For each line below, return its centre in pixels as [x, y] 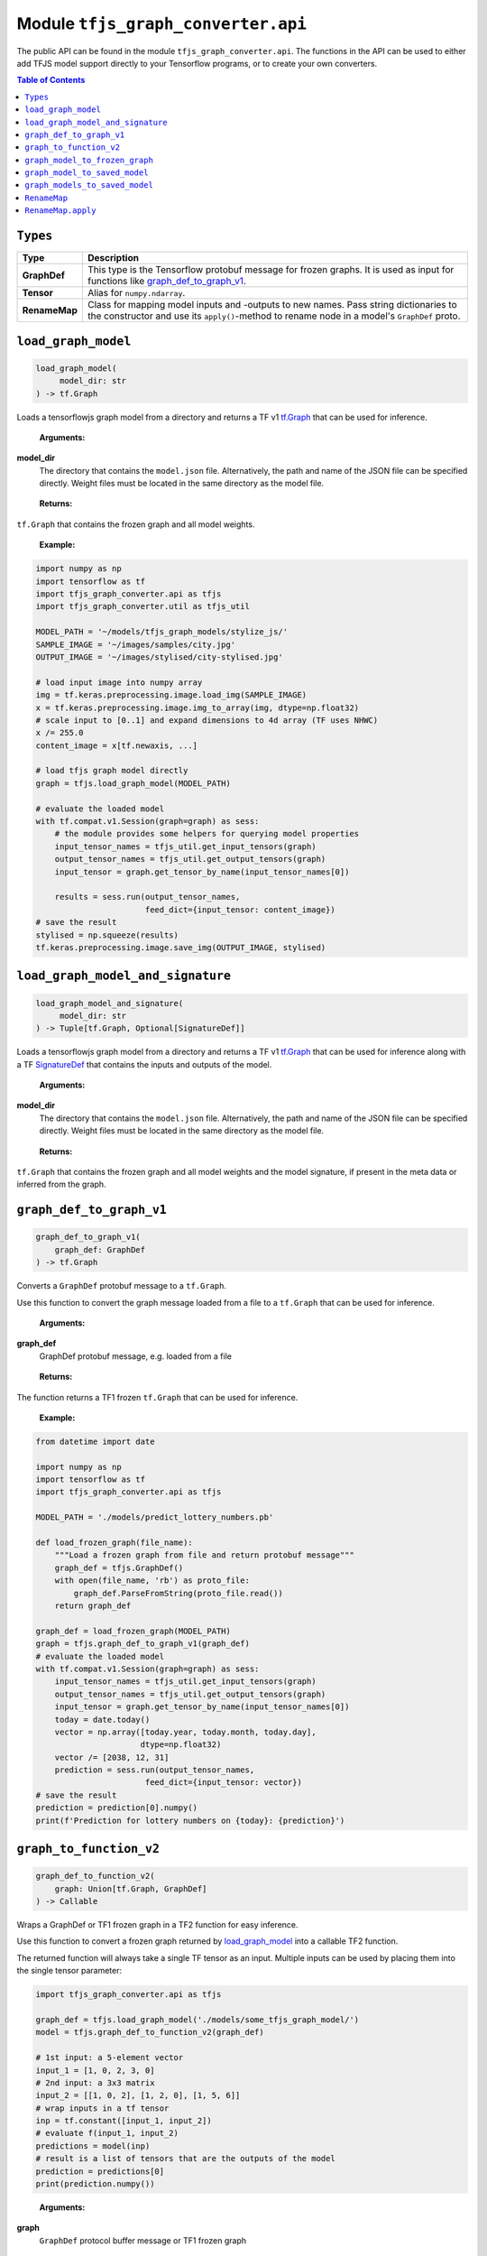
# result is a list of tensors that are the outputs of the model [185, 2159]
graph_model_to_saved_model [87, 173]
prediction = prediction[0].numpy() [117, 1808]
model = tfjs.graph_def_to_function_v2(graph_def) [150, 2032]
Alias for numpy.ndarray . [136, 293]
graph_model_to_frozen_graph [89, 160]
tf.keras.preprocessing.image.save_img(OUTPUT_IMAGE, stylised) [181, 947]
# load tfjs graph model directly [112, 771]
